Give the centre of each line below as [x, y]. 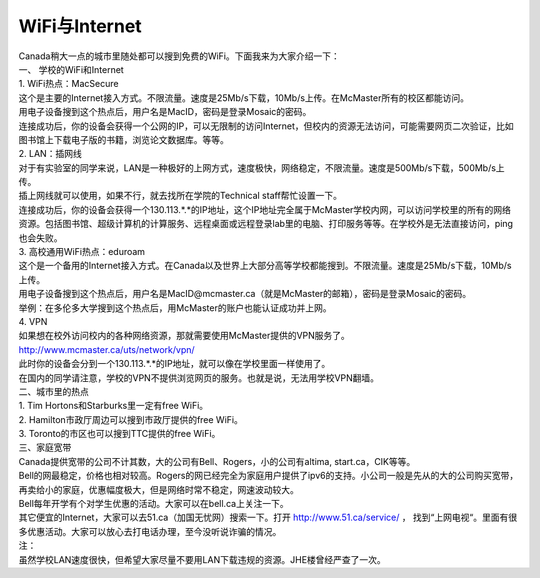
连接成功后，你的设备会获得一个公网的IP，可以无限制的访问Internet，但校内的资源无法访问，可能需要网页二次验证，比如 [266, 126]
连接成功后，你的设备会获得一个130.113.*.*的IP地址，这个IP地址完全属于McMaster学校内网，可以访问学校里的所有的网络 [265, 209]
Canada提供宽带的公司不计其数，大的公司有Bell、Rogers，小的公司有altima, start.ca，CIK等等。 [217, 461]
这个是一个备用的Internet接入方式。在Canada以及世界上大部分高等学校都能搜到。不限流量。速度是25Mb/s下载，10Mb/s [265, 266]
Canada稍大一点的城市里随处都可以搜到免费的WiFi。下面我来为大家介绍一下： [179, 56]
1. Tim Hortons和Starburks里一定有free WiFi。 [113, 406]
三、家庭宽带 [45, 447]
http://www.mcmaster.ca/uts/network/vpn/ [106, 349]
